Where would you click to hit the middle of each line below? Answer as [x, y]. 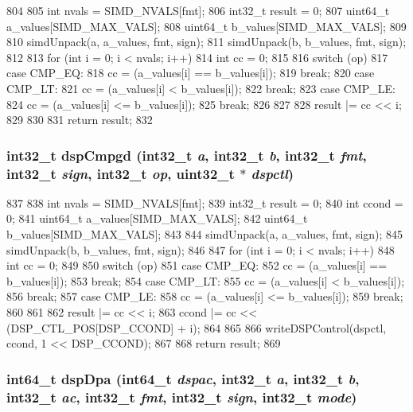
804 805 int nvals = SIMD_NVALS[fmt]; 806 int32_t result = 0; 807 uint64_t [198, 10]
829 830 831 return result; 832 [80, 120]
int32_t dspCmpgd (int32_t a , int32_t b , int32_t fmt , [187, 155]
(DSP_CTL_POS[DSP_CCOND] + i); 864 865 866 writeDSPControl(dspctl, [197, 327]
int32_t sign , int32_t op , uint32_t [121, 173]
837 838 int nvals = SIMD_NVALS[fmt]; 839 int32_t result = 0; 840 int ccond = [205, 202]
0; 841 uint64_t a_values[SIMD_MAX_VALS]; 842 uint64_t [157, 218]
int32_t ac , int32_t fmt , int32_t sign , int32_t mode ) [182, 396]
